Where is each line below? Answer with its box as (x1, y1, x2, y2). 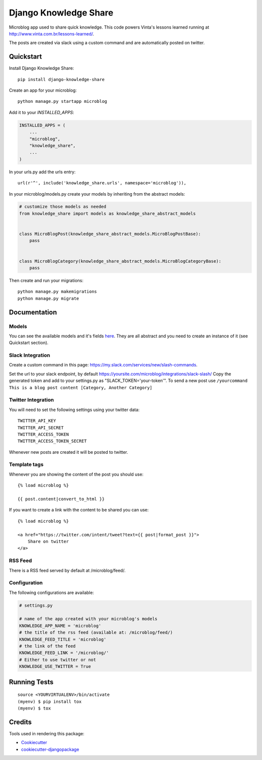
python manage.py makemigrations (17, 289, 97, 295)
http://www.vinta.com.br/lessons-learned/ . (9, 31, 95, 36)
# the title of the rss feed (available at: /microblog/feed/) (19, 630, 173, 635)
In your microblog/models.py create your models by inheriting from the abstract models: (9, 191, 185, 197)
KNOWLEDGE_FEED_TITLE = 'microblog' (19, 636, 107, 642)
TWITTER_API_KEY (17, 418, 56, 424)
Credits (9, 718, 32, 726)
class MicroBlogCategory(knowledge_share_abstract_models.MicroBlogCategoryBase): (19, 258, 222, 264)
